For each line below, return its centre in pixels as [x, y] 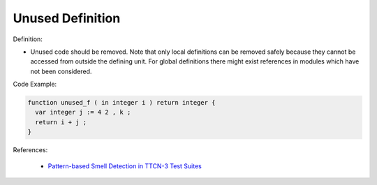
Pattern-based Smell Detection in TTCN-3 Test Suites [125, 166]
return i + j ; [61, 122]
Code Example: [35, 84]
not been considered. [61, 71]
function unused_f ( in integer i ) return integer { [121, 103]
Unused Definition [67, 18]
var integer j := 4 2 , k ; [83, 112]
